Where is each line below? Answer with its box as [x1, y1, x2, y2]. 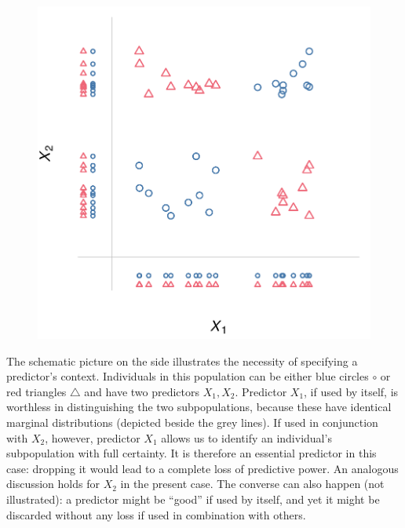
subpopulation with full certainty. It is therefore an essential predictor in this [6, 445, 377, 461]
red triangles [6, 383, 67, 399]
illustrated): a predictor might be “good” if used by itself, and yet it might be [6, 490, 380, 507]
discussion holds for [6, 475, 100, 492]
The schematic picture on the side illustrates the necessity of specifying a [6, 352, 358, 369]
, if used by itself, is [304, 383, 399, 399]
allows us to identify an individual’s [161, 429, 332, 446]
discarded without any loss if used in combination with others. [6, 506, 306, 523]
